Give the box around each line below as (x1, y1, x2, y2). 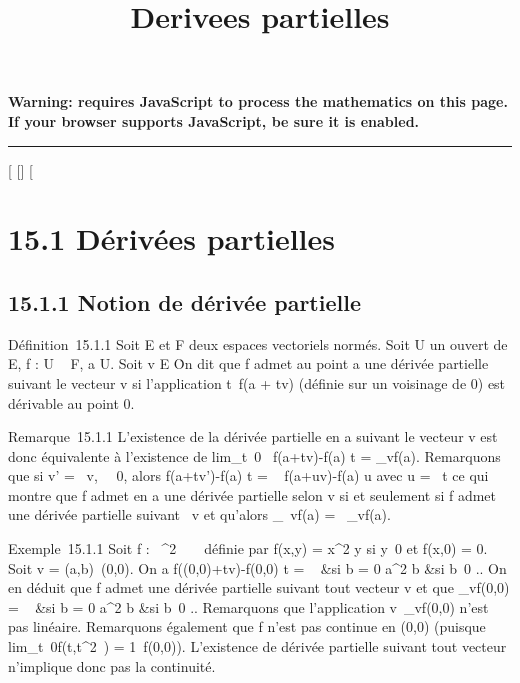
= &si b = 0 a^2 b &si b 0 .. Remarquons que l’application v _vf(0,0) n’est (8, 596, 489, 617)
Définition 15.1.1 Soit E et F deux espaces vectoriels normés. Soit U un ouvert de (8, 333, 508, 354)
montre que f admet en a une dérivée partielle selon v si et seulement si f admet (8, 484, 497, 505)
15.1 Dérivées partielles (8, 218, 336, 259)
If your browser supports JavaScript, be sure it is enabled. (8, 110, 420, 131)
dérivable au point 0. (8, 392, 135, 413)
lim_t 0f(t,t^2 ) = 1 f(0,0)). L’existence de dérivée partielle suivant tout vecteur (8, 636, 507, 657)
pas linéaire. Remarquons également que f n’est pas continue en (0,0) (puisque (8, 616, 486, 637)
